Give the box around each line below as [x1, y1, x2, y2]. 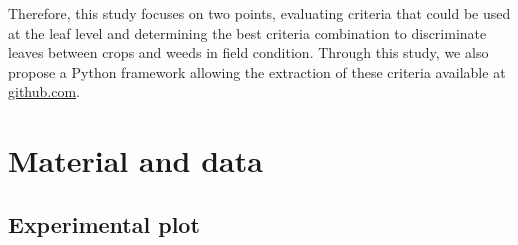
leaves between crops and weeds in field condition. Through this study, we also [8, 42, 489, 63]
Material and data [8, 140, 263, 181]
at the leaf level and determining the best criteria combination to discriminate [8, 22, 487, 43]
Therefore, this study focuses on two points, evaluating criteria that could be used [8, 3, 511, 23]
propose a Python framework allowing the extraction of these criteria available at [8, 61, 506, 82]
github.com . [8, 81, 80, 102]
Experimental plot [8, 208, 200, 239]
